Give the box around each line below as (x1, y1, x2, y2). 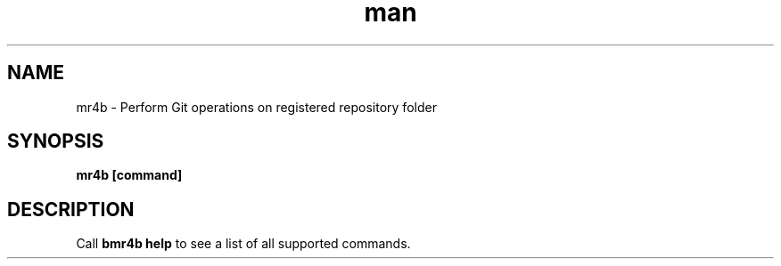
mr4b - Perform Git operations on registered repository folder (76, 99, 437, 115)
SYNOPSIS (7, 130, 104, 153)
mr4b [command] (76, 167, 183, 183)
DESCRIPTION (7, 197, 135, 221)
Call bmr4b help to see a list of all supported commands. (76, 236, 411, 252)
